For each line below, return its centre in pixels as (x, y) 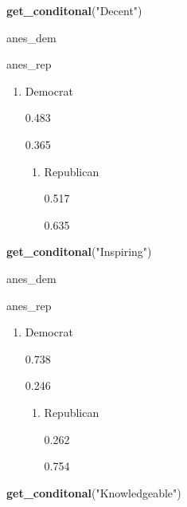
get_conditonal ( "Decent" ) (74, 10)
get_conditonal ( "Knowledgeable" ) (94, 492)
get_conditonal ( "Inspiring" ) (79, 252)
